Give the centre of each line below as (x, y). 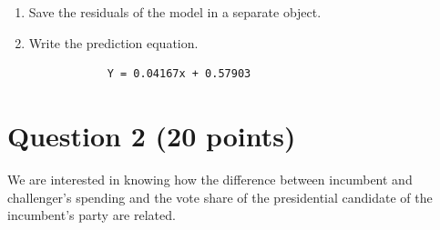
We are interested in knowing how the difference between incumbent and (210, 179)
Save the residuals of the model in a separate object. (175, 12)
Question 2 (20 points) (152, 135)
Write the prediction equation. (113, 42)
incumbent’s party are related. (92, 215)
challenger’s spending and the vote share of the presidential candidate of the (220, 197)
